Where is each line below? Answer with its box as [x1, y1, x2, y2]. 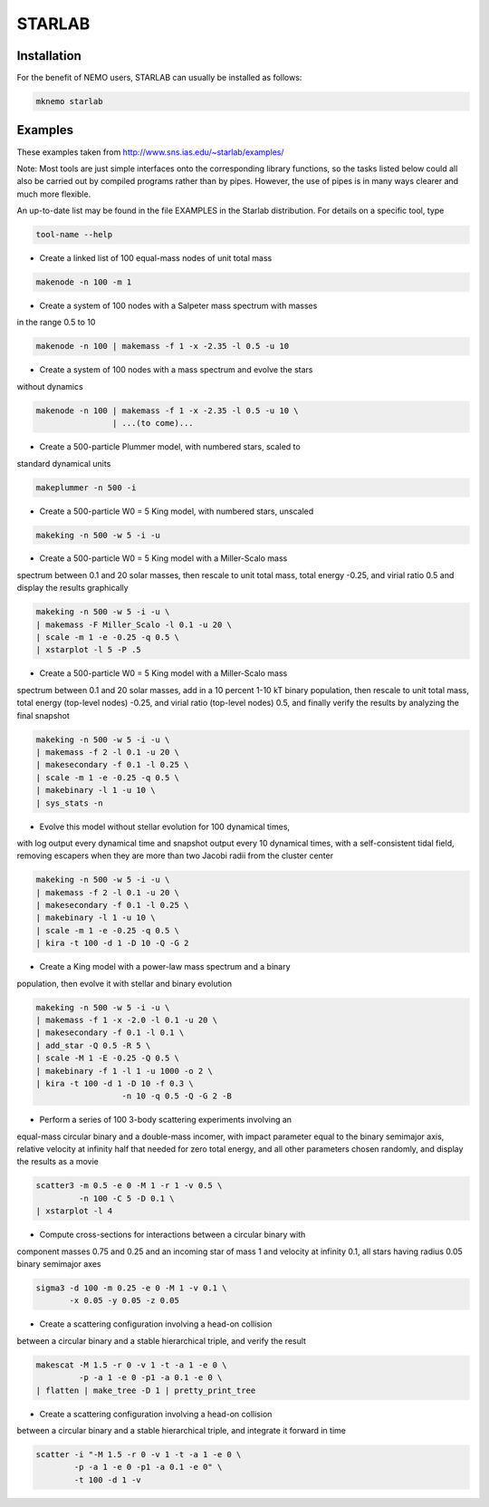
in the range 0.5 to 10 [16, 317, 96, 328]
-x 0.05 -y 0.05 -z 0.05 [69, 1296, 180, 1306]
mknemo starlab [35, 96, 103, 107]
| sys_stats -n [35, 797, 103, 808]
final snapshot [16, 710, 70, 720]
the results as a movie [16, 1156, 99, 1167]
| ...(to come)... [111, 418, 194, 429]
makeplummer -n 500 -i [35, 482, 137, 493]
